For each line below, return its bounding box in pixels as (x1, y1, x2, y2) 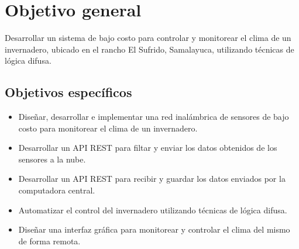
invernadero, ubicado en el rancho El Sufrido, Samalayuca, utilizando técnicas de (5, 43, 294, 55)
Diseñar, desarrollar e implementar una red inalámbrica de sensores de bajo (18, 110, 289, 123)
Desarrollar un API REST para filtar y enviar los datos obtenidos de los (18, 141, 277, 154)
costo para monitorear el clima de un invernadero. (18, 122, 198, 134)
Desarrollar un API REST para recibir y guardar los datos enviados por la (18, 172, 286, 185)
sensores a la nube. (18, 153, 86, 165)
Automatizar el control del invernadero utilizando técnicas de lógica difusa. (18, 203, 287, 216)
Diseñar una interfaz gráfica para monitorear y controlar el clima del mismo (18, 223, 290, 236)
